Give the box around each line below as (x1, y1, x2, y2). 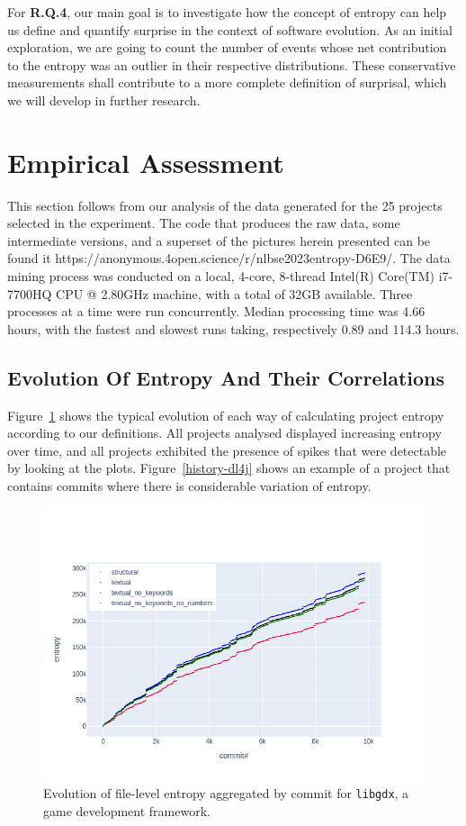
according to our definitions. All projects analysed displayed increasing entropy (7, 423, 442, 442)
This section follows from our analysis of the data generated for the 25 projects (7, 195, 443, 214)
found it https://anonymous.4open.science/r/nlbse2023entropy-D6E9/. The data (7, 249, 451, 268)
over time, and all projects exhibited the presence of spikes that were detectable (7, 440, 447, 459)
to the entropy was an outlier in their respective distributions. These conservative (7, 55, 456, 74)
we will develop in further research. (7, 90, 201, 109)
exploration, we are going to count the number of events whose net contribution (7, 38, 447, 57)
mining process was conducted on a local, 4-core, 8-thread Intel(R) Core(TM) (7, 267, 435, 286)
